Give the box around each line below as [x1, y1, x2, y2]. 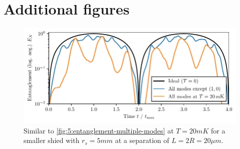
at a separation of [115, 135, 169, 145]
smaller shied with [24, 135, 80, 145]
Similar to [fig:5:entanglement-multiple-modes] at [24, 125, 174, 135]
